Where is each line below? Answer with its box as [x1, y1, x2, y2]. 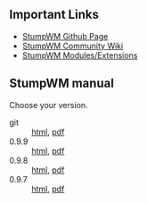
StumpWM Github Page [21, 30, 109, 41]
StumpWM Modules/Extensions [21, 49, 138, 61]
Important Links [9, 7, 100, 22]
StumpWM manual [9, 76, 114, 91]
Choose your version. [9, 99, 88, 110]
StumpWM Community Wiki [21, 40, 124, 51]
